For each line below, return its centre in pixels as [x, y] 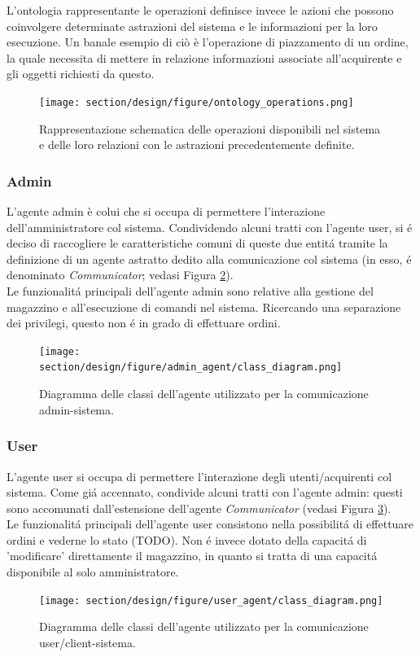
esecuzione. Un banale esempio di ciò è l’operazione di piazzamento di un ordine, [208, 42]
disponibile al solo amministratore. [93, 572]
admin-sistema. [77, 409]
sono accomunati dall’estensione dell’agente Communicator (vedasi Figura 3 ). [199, 508]
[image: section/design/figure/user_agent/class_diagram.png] [211, 600]
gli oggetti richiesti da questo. [81, 74]
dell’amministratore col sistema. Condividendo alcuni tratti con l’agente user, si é [210, 227]
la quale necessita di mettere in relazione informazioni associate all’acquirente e [204, 57]
